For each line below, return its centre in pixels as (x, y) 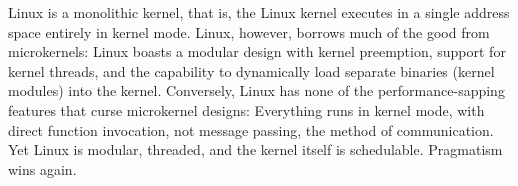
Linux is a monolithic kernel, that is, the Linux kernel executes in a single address (259, 12)
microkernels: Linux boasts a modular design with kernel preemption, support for (257, 51)
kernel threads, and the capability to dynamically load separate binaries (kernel (251, 70)
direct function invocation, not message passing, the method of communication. (251, 129)
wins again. (42, 168)
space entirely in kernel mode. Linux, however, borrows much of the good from (249, 31)
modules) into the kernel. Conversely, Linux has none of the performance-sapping (256, 90)
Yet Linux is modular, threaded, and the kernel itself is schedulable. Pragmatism (255, 149)
